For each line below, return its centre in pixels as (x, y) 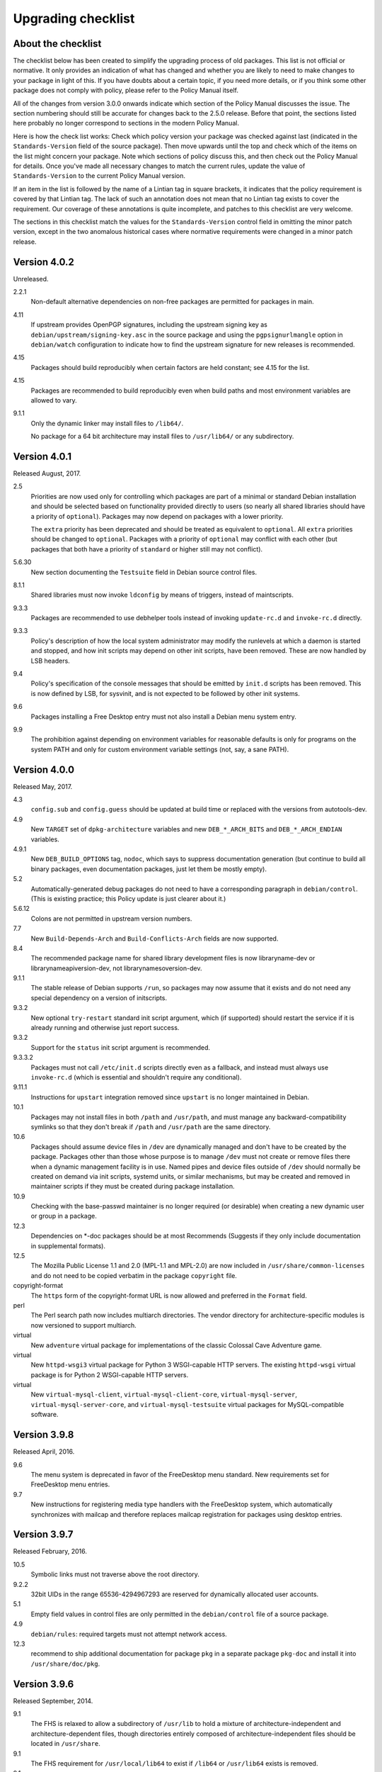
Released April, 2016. (44, 1452)
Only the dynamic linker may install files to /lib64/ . (107, 423)
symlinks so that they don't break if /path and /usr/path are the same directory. (151, 1126)
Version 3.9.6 (44, 1684)
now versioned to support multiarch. (84, 1325)
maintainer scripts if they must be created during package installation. (133, 1187)
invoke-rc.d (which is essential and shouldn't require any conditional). (136, 1077)
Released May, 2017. (43, 786)
